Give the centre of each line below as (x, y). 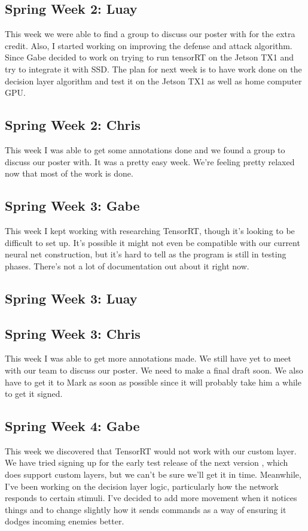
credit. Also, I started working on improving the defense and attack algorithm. (149, 45)
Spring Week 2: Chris (73, 125)
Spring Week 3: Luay (71, 298)
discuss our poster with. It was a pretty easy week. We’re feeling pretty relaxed (150, 161)
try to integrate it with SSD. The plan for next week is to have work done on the (153, 69)
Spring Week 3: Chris (73, 333)
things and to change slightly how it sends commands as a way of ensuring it (146, 509)
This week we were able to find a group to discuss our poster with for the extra (150, 34)
